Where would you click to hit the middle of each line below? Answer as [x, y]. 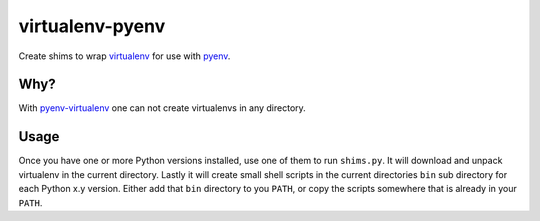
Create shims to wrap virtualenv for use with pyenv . [124, 56]
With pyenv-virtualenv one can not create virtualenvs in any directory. [162, 108]
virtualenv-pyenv [92, 26]
